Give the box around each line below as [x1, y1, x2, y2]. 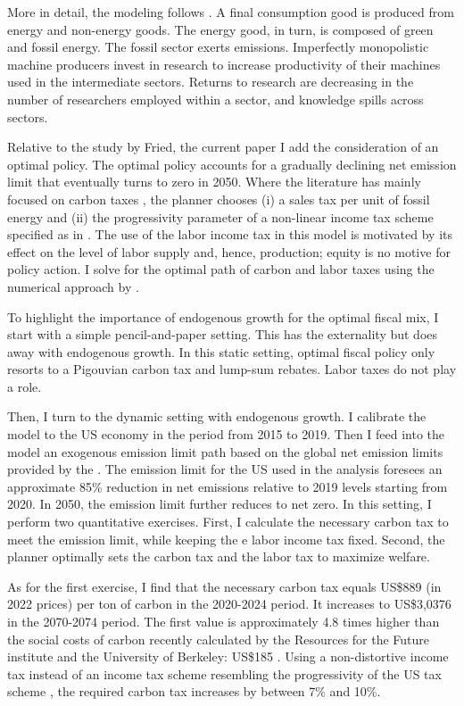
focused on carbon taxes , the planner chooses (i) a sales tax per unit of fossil [7, 189, 430, 208]
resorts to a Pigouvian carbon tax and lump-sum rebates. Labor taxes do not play [7, 360, 457, 378]
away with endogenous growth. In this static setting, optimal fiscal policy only [7, 342, 435, 361]
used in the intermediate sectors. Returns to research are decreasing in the [7, 72, 414, 91]
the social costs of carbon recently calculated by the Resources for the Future [7, 629, 430, 648]
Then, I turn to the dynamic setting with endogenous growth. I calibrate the [7, 407, 427, 426]
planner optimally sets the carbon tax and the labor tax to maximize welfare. [7, 547, 430, 566]
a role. [7, 377, 42, 395]
